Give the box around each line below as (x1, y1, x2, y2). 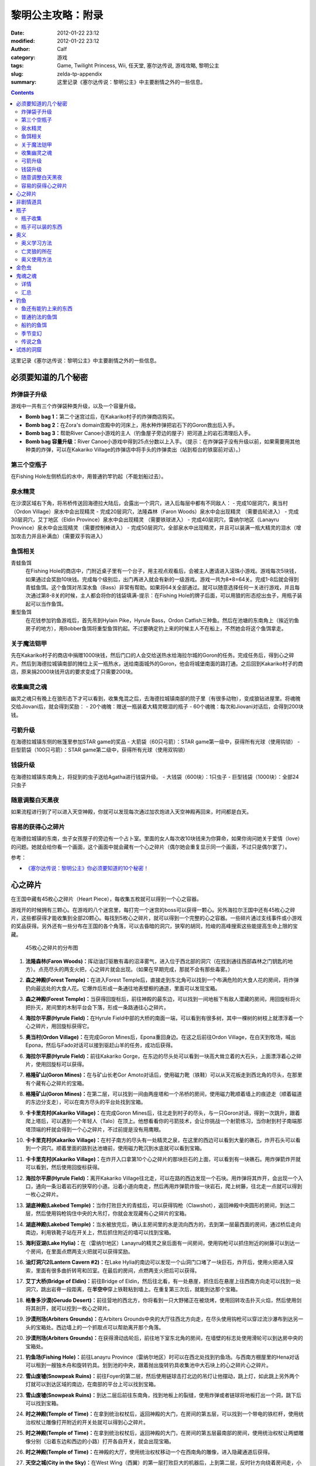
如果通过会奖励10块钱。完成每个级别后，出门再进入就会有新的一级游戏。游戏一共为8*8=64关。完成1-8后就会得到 (25, 575, 299, 583)
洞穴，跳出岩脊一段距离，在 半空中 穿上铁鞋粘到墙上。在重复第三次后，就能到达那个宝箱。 (25, 1286, 241, 1293)
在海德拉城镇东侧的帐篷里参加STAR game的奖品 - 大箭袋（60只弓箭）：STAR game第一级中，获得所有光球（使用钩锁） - (11, 738, 300, 745)
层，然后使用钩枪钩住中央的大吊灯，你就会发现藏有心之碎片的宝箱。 (25, 1210, 190, 1217)
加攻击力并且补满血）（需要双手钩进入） (11, 532, 106, 539)
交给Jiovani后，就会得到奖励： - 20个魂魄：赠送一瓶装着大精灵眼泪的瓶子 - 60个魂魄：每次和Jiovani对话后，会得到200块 (11, 703, 304, 710)
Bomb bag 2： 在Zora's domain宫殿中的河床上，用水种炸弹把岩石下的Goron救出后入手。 (25, 421, 238, 428)
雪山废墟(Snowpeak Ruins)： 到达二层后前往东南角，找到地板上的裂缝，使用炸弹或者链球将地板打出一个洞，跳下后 (25, 1392, 301, 1399)
